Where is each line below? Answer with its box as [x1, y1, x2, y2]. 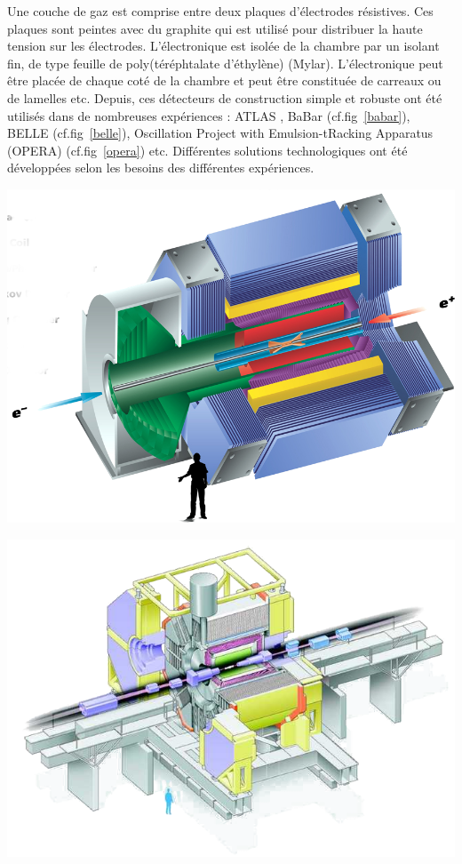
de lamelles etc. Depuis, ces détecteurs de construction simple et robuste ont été [7, 88, 442, 107]
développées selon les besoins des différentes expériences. [7, 158, 315, 177]
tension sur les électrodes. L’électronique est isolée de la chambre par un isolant [7, 36, 440, 55]
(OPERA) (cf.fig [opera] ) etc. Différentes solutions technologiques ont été [7, 140, 408, 159]
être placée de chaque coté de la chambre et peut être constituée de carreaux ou [7, 71, 442, 90]
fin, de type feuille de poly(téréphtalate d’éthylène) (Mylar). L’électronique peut [7, 53, 443, 72]
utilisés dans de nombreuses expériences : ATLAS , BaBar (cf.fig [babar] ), [7, 106, 410, 124]
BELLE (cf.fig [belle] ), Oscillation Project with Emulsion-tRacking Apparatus [7, 124, 434, 142]
